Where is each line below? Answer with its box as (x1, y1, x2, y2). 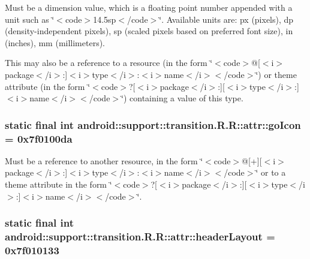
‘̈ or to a (255, 166, 286, 179)
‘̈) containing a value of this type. (121, 92, 243, 104)
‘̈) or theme (255, 68, 297, 80)
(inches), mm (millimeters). (5, 36, 106, 49)
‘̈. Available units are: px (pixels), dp (159, 13, 294, 25)
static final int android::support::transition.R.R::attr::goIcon (5, 117, 301, 132)
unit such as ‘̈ (5, 13, 55, 25)
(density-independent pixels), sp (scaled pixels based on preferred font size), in (5, 25, 293, 37)
